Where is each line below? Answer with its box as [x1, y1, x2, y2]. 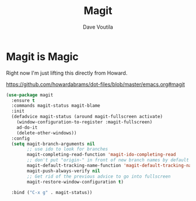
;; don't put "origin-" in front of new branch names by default [27, 157, 190, 163]
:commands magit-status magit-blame [11, 103, 100, 109]
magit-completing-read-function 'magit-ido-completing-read [27, 152, 176, 158]
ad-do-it [16, 124, 38, 130]
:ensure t [11, 98, 35, 103]
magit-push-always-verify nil [27, 168, 100, 174]
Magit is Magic [6, 50, 79, 63]
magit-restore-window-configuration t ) [27, 179, 124, 185]
